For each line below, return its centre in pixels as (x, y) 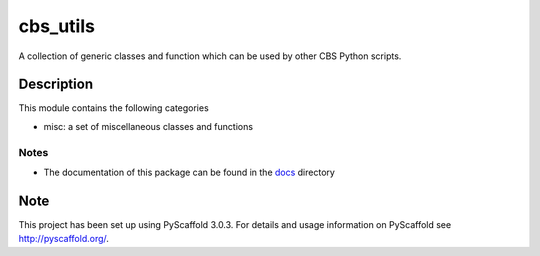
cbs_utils (56, 26)
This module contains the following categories (113, 108)
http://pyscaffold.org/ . (64, 239)
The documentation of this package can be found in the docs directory (189, 172)
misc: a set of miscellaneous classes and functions (148, 126)
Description (56, 84)
